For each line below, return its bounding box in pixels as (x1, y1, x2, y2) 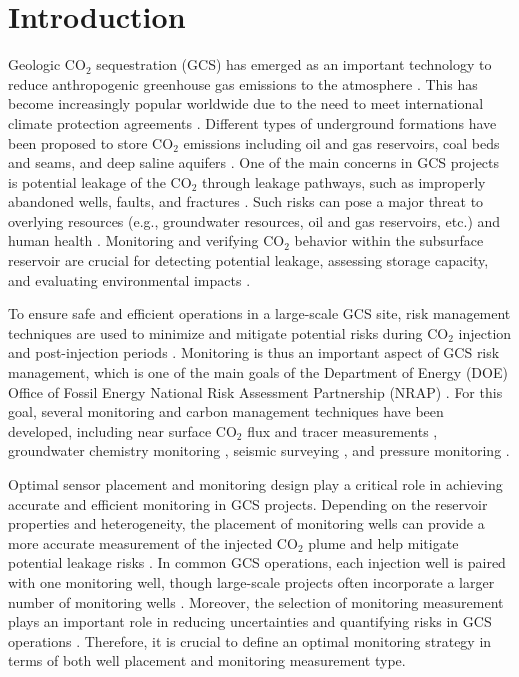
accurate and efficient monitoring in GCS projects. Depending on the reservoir (8, 493, 488, 514)
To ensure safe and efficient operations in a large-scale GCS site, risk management (8, 303, 511, 324)
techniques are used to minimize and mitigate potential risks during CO (8, 322, 449, 343)
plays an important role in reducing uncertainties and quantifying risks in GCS (8, 611, 492, 632)
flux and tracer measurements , (247, 420, 438, 441)
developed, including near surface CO (8, 420, 237, 441)
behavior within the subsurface (294, 230, 484, 251)
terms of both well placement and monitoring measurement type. (8, 650, 406, 671)
